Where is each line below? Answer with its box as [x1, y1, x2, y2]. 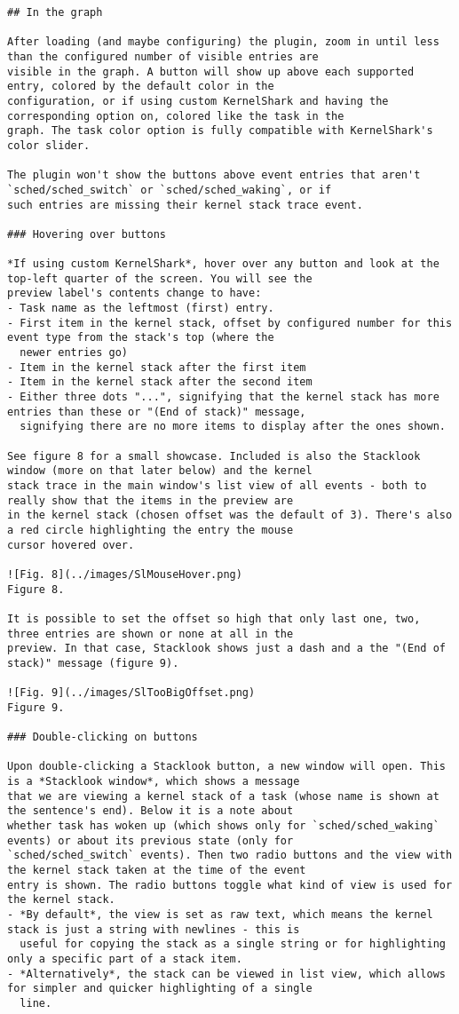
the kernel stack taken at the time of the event [7, 864, 306, 877]
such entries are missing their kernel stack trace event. [7, 198, 363, 211]
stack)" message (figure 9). [7, 656, 179, 669]
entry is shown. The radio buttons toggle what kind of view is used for [7, 878, 453, 891]
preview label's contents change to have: [7, 287, 262, 300]
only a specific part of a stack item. [7, 953, 242, 965]
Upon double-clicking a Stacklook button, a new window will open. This [7, 760, 446, 773]
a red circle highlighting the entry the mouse [7, 523, 294, 536]
